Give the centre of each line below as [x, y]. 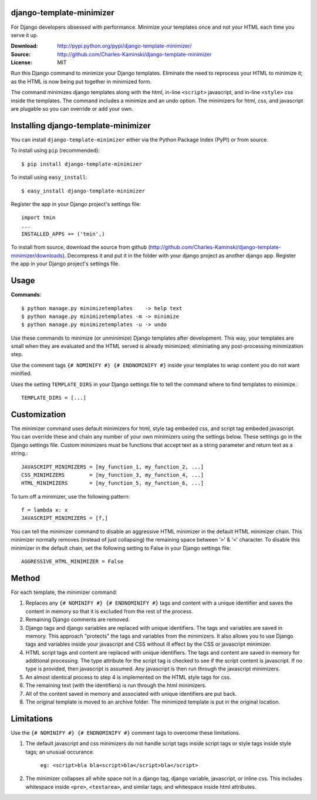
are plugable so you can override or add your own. [72, 109]
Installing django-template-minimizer [81, 126]
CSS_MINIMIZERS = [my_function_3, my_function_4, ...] [113, 475]
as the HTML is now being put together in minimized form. [81, 81]
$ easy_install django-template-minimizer [83, 191]
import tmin [38, 218]
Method [26, 578]
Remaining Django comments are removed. [78, 620]
